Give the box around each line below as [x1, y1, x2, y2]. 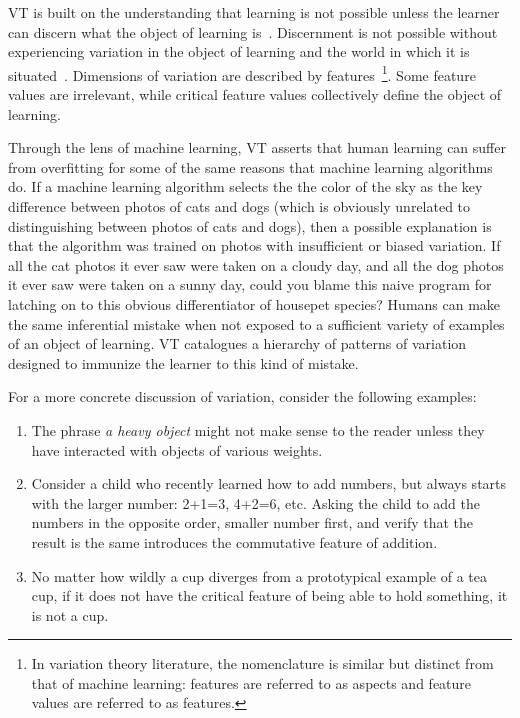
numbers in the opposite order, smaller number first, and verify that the [31, 512, 474, 533]
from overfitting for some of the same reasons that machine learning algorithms [8, 156, 493, 177]
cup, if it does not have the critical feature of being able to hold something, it [31, 585, 508, 606]
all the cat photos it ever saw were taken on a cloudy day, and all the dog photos [8, 254, 504, 275]
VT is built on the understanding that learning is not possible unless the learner [8, 2, 500, 22]
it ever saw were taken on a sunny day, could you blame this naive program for [8, 274, 492, 295]
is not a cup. [31, 604, 109, 625]
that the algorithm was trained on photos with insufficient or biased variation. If [8, 235, 501, 256]
